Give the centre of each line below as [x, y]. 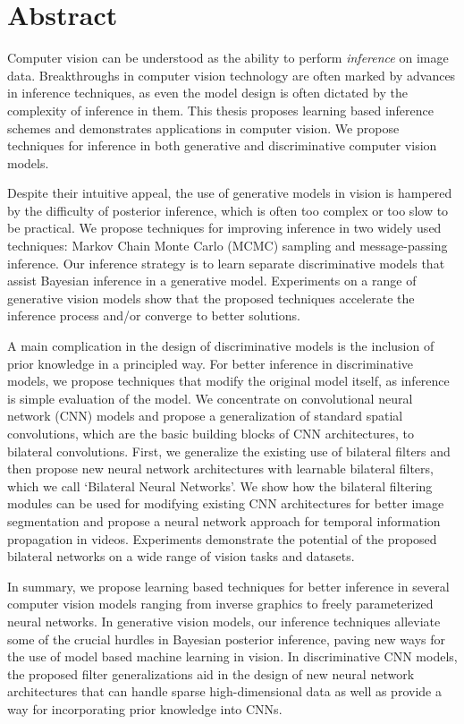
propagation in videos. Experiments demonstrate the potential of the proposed [222, 538]
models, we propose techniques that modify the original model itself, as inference [228, 381]
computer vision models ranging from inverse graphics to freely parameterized [220, 604]
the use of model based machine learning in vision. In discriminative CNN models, [232, 656]
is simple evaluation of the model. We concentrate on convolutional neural [210, 398]
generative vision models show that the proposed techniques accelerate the [211, 298]
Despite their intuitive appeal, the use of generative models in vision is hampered [230, 193]
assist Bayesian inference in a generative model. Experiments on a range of [212, 281]
